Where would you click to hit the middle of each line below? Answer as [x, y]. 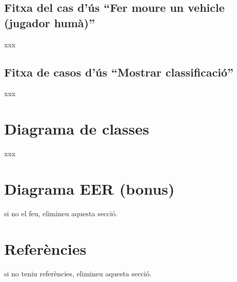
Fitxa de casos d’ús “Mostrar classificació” [119, 72]
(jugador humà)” [50, 22]
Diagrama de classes [77, 129]
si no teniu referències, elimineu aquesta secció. [78, 273]
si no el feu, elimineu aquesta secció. [61, 213]
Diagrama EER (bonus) [90, 188]
